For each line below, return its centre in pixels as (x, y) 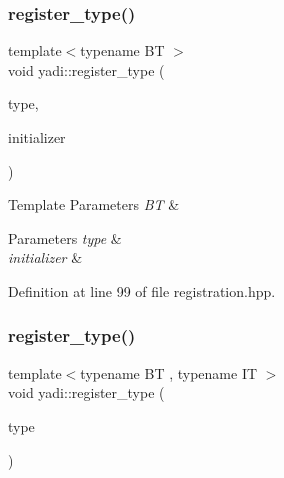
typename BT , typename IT (169, 372)
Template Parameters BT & (94, 204)
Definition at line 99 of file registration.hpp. (142, 290)
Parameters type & (65, 237)
